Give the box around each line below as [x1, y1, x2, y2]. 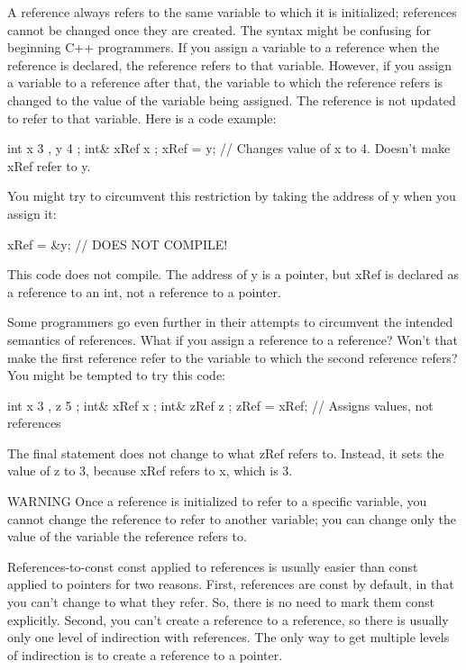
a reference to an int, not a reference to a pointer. [7, 282, 281, 301]
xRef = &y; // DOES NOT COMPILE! [7, 234, 228, 253]
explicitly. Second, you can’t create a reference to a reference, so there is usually [7, 610, 449, 629]
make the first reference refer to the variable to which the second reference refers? [7, 348, 458, 367]
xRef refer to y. [7, 156, 91, 175]
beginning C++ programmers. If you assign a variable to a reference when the [7, 38, 440, 57]
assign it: [7, 204, 57, 222]
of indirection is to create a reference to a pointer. [7, 645, 283, 664]
